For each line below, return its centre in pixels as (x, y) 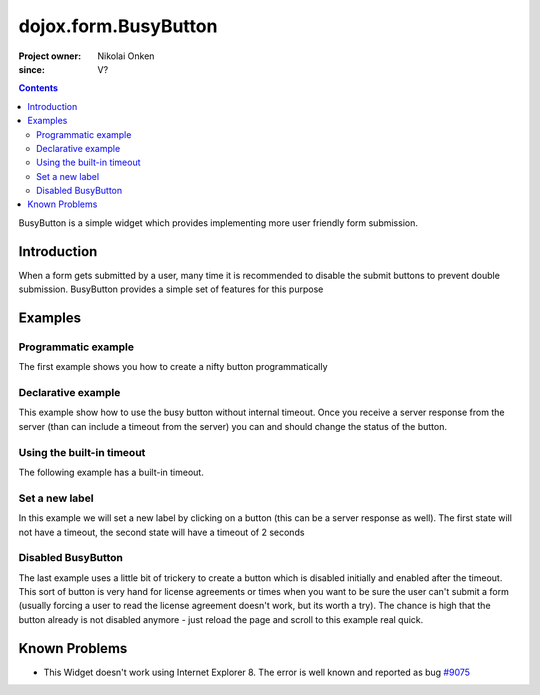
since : (31, 69)
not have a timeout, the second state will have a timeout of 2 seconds (161, 532)
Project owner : (50, 56)
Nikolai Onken (126, 56)
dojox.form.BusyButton (118, 26)
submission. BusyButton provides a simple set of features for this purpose (171, 289)
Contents (38, 88)
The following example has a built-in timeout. (111, 472)
